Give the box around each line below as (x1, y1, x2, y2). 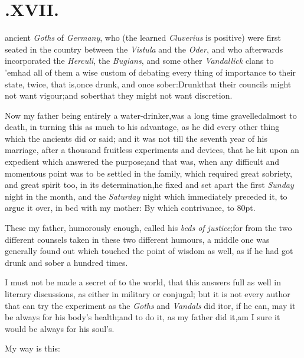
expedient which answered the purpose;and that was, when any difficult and (5, 155, 280, 168)
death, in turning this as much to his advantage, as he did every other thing (5, 121, 280, 133)
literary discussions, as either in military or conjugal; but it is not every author (5, 288, 290, 300)
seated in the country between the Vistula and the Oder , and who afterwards (5, 43, 283, 55)
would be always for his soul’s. (5, 322, 115, 334)
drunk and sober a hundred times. (5, 256, 128, 268)
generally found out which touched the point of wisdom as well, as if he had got (5, 245, 293, 257)
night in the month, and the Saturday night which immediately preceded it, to (5, 190, 287, 202)
